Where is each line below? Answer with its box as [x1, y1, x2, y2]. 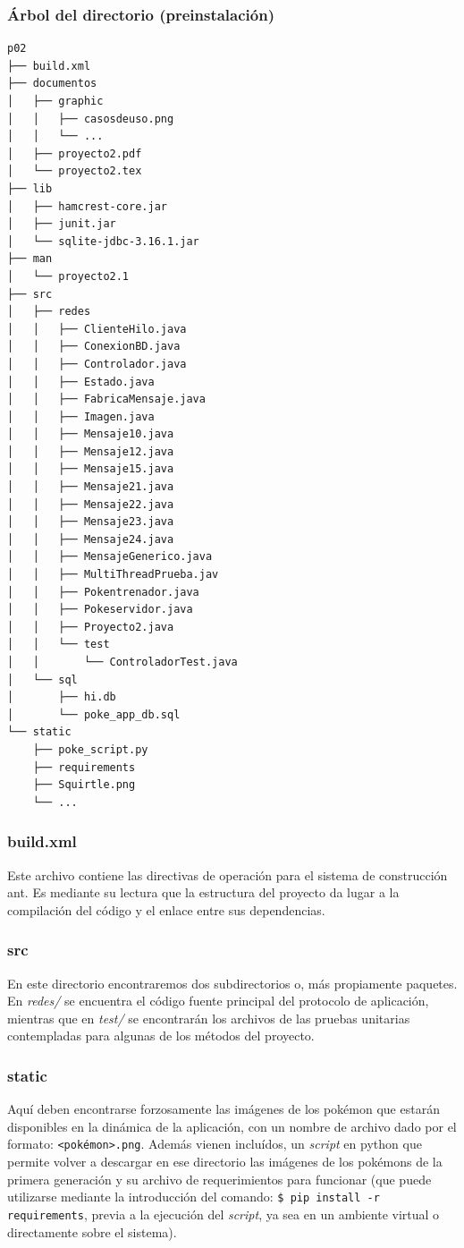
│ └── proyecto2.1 [7, 269, 130, 283]
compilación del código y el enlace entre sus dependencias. [7, 900, 325, 919]
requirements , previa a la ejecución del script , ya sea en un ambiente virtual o [7, 1204, 440, 1223]
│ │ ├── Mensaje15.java [7, 463, 174, 476]
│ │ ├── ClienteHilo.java [7, 322, 187, 335]
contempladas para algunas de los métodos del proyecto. [7, 1026, 315, 1045]
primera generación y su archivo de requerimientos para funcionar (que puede [7, 1169, 432, 1188]
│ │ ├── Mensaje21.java [7, 480, 174, 494]
